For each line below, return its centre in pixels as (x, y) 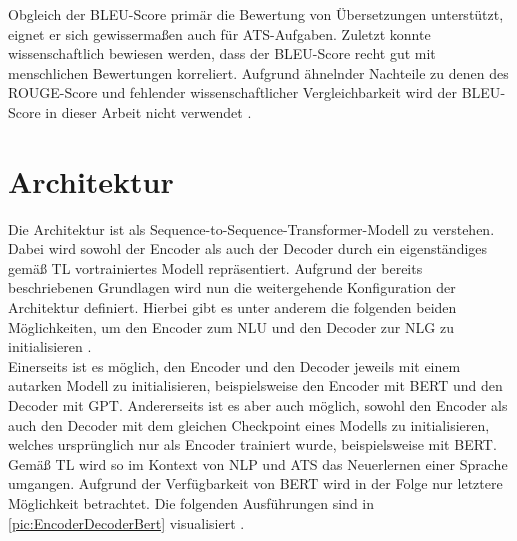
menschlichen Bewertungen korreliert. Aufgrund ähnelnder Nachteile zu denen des (258, 72)
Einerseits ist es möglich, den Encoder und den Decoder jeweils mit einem (234, 365)
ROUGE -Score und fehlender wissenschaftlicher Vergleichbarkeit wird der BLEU (254, 92)
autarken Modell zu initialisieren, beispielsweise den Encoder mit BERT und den (255, 385)
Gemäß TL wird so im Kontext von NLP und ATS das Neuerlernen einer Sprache (258, 463)
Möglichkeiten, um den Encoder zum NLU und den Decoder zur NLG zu (231, 326)
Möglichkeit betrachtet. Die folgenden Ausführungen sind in (191, 503)
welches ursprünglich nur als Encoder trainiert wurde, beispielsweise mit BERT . (252, 444)
